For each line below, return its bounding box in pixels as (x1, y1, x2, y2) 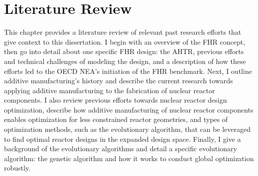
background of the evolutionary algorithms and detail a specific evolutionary (4, 143, 237, 154)
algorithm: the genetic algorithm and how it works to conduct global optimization (4, 153, 254, 163)
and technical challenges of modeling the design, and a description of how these (4, 56, 246, 66)
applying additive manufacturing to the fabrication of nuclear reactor (4, 85, 215, 95)
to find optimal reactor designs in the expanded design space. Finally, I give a (4, 133, 241, 144)
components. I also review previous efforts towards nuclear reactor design (4, 95, 227, 105)
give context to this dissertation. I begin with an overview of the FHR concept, (4, 36, 246, 47)
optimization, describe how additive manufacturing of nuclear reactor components (4, 104, 254, 115)
